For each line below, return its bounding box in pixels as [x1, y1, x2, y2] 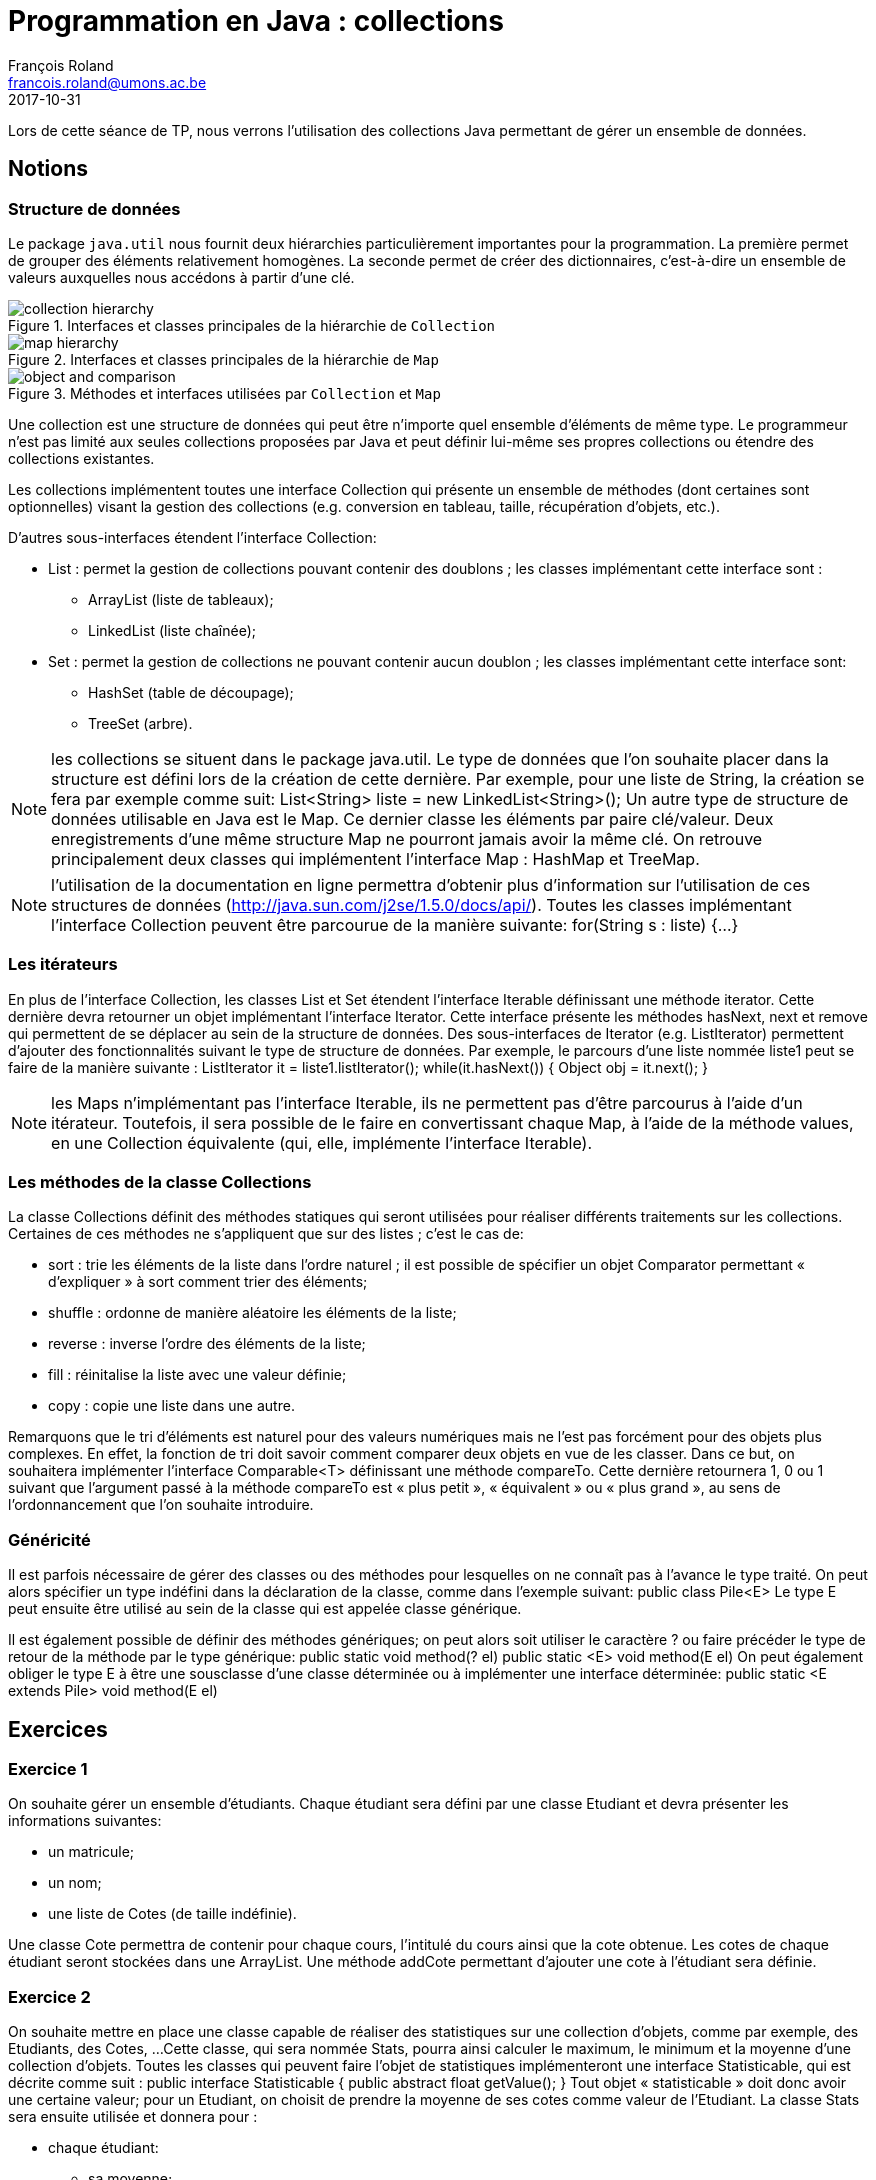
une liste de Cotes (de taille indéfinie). [48, 1905, 297, 1923]
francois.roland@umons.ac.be [8, 73, 207, 91]
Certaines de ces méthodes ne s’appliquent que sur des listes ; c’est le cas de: [8, 1225, 524, 1243]
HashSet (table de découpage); [88, 683, 294, 701]
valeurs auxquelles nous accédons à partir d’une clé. [8, 268, 355, 286]
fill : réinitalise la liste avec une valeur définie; [48, 1366, 347, 1384]
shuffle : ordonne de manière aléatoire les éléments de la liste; [48, 1304, 457, 1322]
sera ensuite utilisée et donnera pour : [8, 2108, 258, 2126]
